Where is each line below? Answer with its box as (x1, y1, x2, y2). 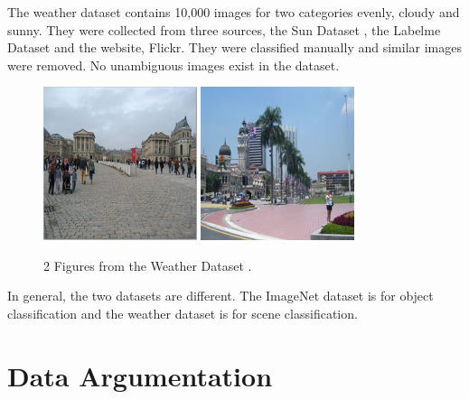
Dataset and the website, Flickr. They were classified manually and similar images (7, 38, 462, 57)
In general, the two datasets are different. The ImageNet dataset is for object (7, 286, 434, 305)
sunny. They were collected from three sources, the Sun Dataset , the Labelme (7, 20, 441, 39)
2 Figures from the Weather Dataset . (43, 255, 252, 274)
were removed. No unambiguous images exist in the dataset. (7, 55, 340, 74)
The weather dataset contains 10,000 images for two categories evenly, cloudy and (7, 3, 460, 21)
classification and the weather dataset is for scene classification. (7, 303, 358, 322)
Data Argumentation (7, 357, 273, 394)
